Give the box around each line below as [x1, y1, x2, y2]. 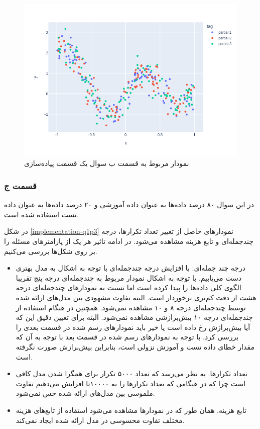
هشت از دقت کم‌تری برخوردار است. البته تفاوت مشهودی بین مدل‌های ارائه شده [16, 292, 256, 302]
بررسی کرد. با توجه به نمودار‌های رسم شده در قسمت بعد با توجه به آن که [16, 331, 239, 342]
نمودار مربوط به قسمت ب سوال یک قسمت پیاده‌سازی [24, 158, 189, 168]
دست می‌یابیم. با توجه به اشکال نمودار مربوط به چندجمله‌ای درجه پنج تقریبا [16, 272, 241, 283]
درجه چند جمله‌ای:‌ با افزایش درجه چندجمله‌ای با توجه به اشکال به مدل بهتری [16, 263, 245, 273]
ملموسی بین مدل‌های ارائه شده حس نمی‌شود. [16, 388, 155, 398]
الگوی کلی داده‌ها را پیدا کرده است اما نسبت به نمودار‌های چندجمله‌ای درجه [16, 282, 241, 293]
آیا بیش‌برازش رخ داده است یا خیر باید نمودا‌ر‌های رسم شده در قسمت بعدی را [16, 321, 250, 332]
